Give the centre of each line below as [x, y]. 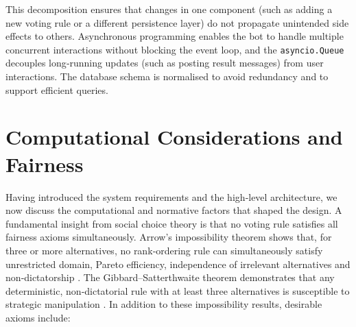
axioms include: [38, 317]
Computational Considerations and [174, 137]
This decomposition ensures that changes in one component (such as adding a [169, 9]
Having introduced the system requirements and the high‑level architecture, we [171, 196]
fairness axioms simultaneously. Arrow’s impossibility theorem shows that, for [169, 237]
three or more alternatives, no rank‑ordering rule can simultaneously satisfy [164, 250]
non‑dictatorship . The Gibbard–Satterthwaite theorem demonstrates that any [170, 277]
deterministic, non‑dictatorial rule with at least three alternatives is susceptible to [178, 290]
